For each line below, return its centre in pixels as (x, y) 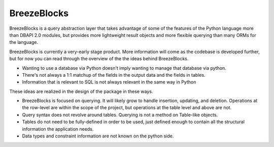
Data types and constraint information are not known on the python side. (98, 136)
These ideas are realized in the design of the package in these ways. (81, 91)
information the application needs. (58, 129)
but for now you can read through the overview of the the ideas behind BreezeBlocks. (99, 59)
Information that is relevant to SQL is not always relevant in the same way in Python (109, 82)
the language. (24, 42)
